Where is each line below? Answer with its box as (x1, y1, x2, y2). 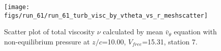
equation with (174, 26, 217, 37)
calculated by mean (103, 26, 163, 37)
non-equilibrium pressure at (4, 36, 90, 46)
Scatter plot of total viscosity (4, 26, 95, 37)
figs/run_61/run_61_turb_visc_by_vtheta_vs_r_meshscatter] (4, 12, 208, 19)
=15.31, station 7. (142, 36, 198, 46)
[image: (4, 4, 30, 11)
